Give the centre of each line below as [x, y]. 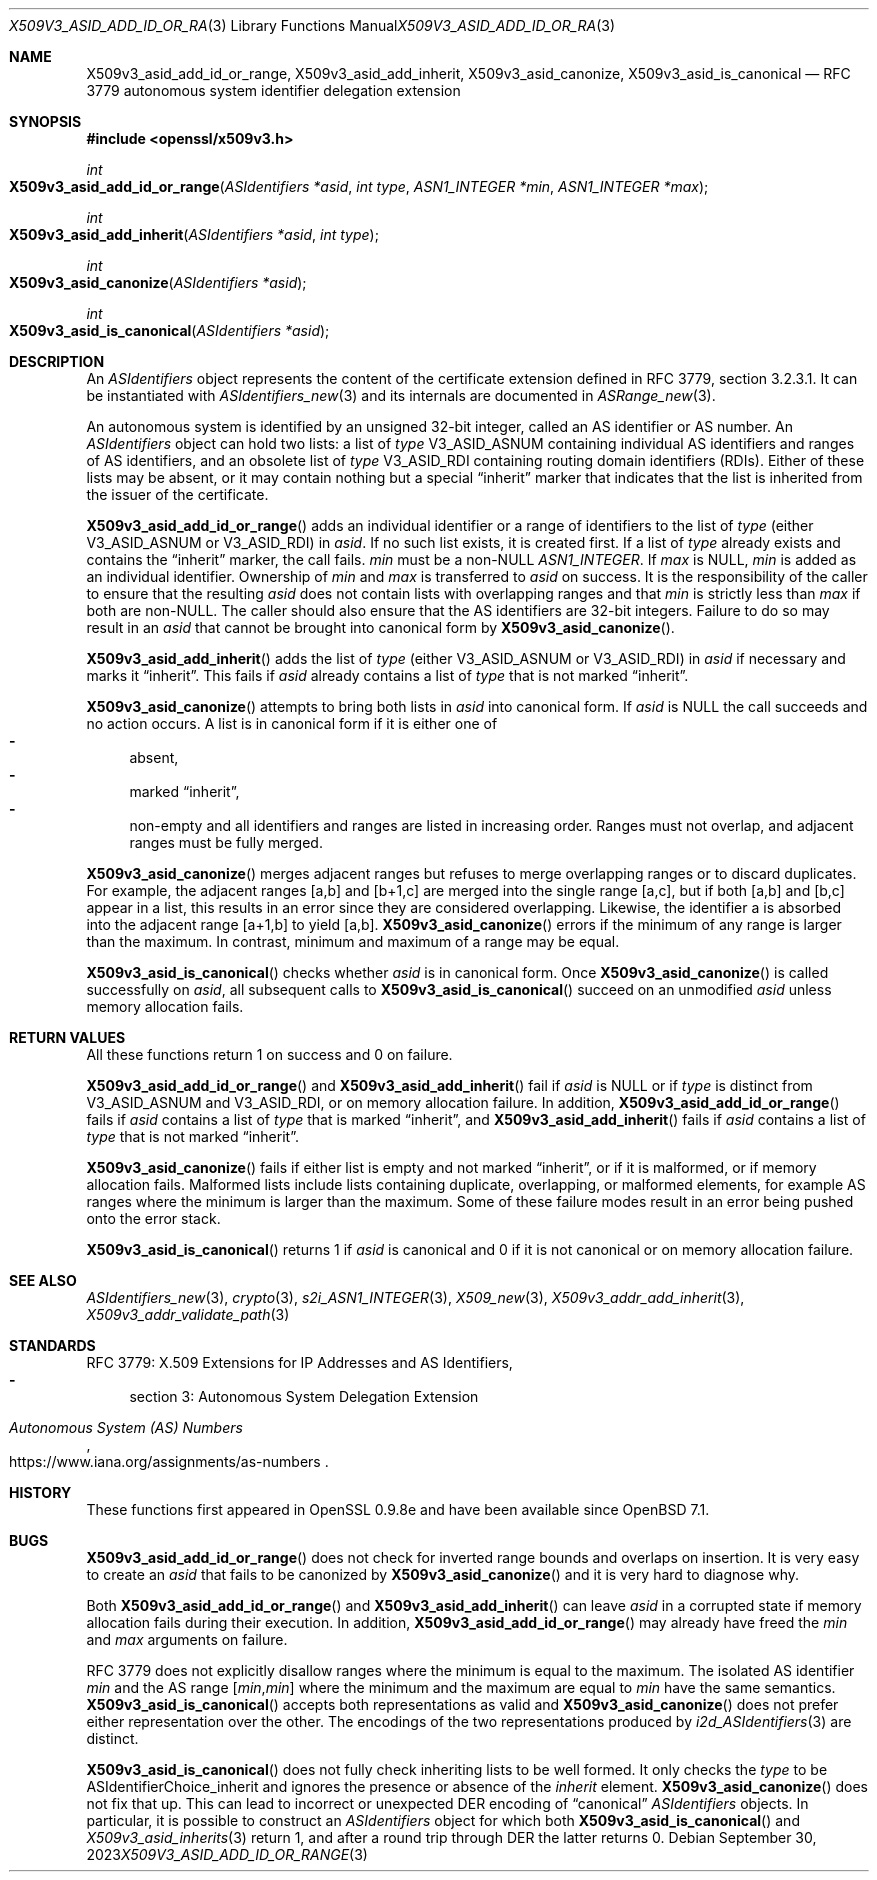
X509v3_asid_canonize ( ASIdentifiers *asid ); [158, 282]
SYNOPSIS [45, 121]
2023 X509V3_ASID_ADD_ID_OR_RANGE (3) [227, 1854]
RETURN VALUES [67, 1037]
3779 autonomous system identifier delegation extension [273, 90]
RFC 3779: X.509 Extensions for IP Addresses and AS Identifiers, [299, 1362]
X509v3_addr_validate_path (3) [188, 1314]
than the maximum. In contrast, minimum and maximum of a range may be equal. [353, 941]
